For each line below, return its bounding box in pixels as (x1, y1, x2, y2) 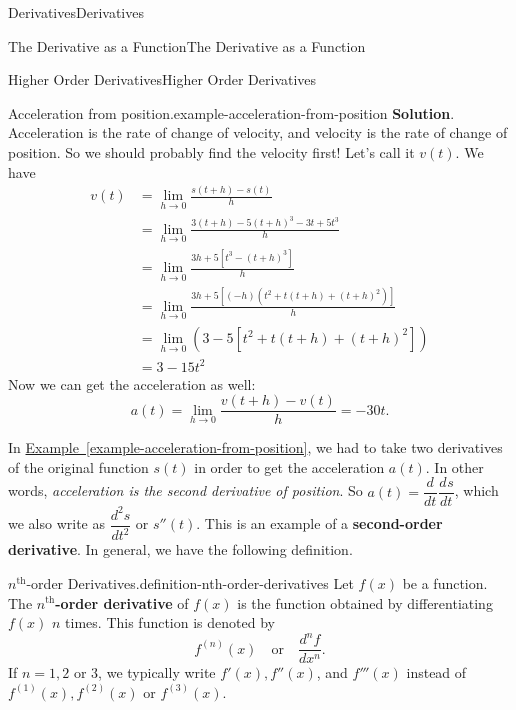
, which (454, 480, 499, 501)
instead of (406, 662, 467, 683)
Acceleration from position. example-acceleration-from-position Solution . (8, 102, 455, 123)
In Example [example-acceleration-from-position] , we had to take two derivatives (8, 437, 503, 458)
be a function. (402, 572, 488, 593)
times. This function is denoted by (65, 612, 275, 633)
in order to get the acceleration (194, 456, 385, 477)
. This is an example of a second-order (196, 513, 443, 534)
